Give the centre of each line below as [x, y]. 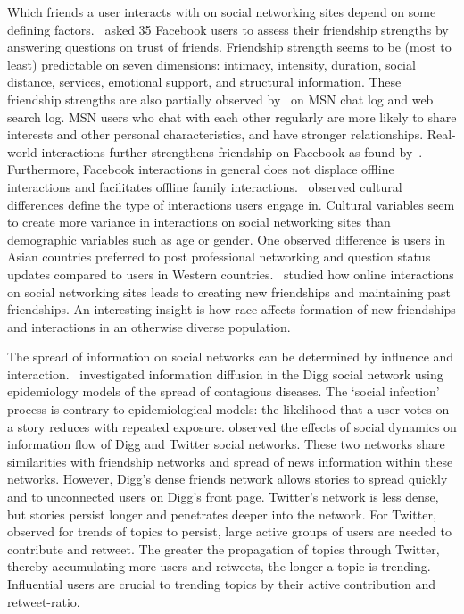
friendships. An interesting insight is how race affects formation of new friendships [232, 309]
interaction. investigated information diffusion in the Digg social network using [225, 373]
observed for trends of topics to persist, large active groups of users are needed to [229, 531]
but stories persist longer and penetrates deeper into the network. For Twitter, [222, 514]
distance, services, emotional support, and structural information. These [204, 82]
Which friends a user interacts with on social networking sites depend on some [222, 12]
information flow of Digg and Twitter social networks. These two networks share [226, 444]
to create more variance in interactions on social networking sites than [199, 222]
